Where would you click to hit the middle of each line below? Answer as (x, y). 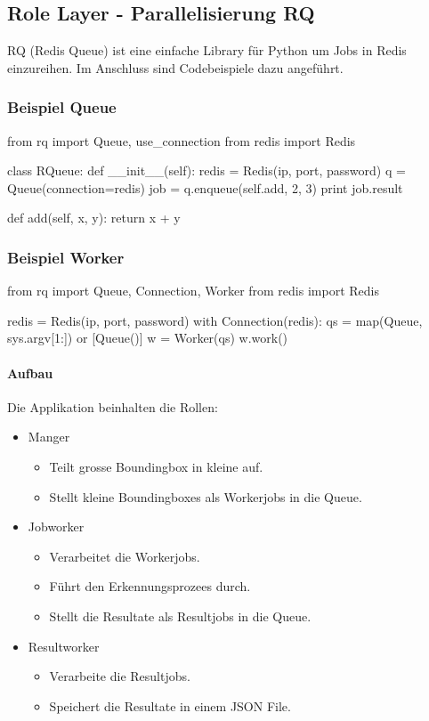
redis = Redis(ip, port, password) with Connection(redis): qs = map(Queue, (215, 320)
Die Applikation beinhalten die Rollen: (113, 406)
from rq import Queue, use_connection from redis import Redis (182, 140)
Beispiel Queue (62, 107)
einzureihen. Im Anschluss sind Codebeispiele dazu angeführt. (175, 67)
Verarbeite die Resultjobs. (120, 676)
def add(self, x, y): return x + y (94, 218)
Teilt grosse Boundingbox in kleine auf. (156, 466)
